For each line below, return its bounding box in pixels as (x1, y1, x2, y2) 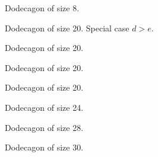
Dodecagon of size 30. (5, 141, 84, 153)
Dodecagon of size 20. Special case (5, 21, 129, 34)
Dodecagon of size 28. (5, 121, 84, 133)
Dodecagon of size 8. (5, 2, 80, 14)
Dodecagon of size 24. (5, 101, 84, 113)
